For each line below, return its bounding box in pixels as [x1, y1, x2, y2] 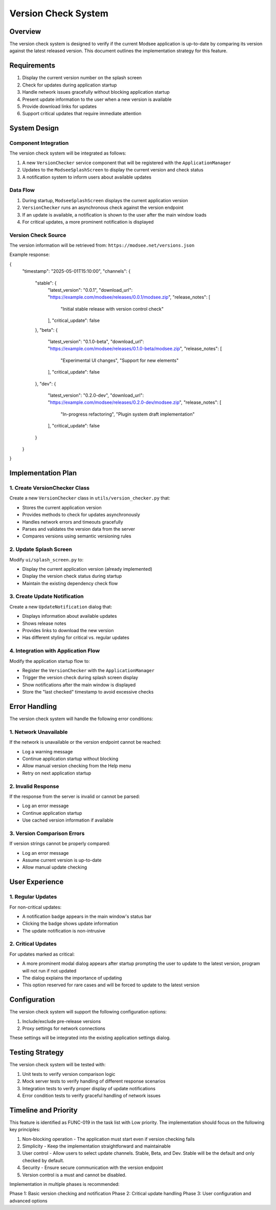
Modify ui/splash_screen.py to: [9, 556, 84, 563]
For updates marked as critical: [9, 951, 75, 957]
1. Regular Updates [9, 893, 57, 900]
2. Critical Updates [9, 940, 57, 947]
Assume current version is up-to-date [22, 857, 102, 863]
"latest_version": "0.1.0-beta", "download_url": [48, 338, 144, 344]
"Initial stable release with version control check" [60, 306, 164, 312]
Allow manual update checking [22, 864, 87, 870]
